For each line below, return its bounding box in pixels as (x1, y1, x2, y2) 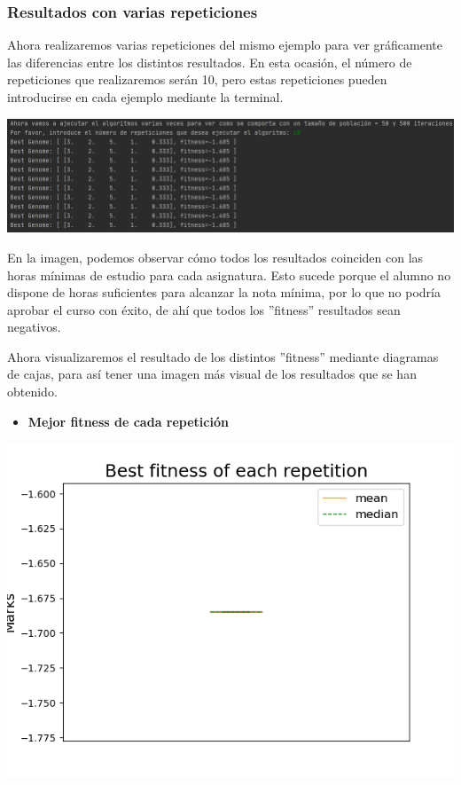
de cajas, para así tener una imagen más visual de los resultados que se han (7, 365, 417, 383)
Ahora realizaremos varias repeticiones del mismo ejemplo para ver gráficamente (7, 35, 442, 54)
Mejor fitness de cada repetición (27, 412, 229, 430)
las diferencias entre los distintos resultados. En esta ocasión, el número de (7, 52, 412, 71)
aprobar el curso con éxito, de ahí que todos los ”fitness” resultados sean (7, 300, 401, 318)
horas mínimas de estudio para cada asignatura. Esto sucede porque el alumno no (7, 265, 451, 284)
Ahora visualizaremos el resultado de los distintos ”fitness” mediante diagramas (7, 347, 439, 365)
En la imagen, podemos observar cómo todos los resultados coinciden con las (7, 247, 424, 266)
